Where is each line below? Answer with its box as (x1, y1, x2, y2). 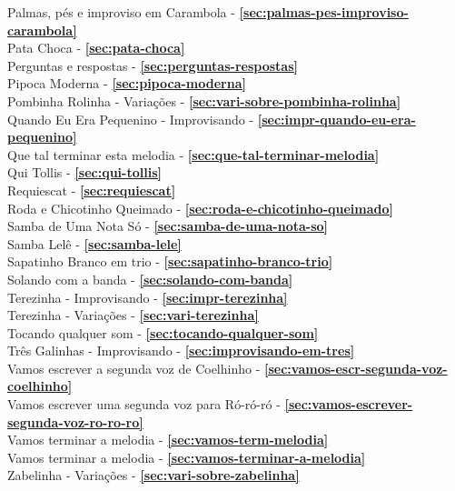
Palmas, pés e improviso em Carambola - (7, 3, 235, 21)
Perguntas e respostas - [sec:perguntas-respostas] (7, 55, 298, 75)
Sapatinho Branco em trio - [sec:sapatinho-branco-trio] (7, 252, 333, 271)
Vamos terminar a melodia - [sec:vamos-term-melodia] (7, 430, 329, 449)
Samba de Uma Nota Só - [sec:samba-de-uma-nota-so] (7, 216, 329, 235)
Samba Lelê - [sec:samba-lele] (7, 234, 182, 253)
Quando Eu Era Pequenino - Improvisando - (7, 109, 254, 128)
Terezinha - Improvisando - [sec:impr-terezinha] (7, 287, 288, 306)
